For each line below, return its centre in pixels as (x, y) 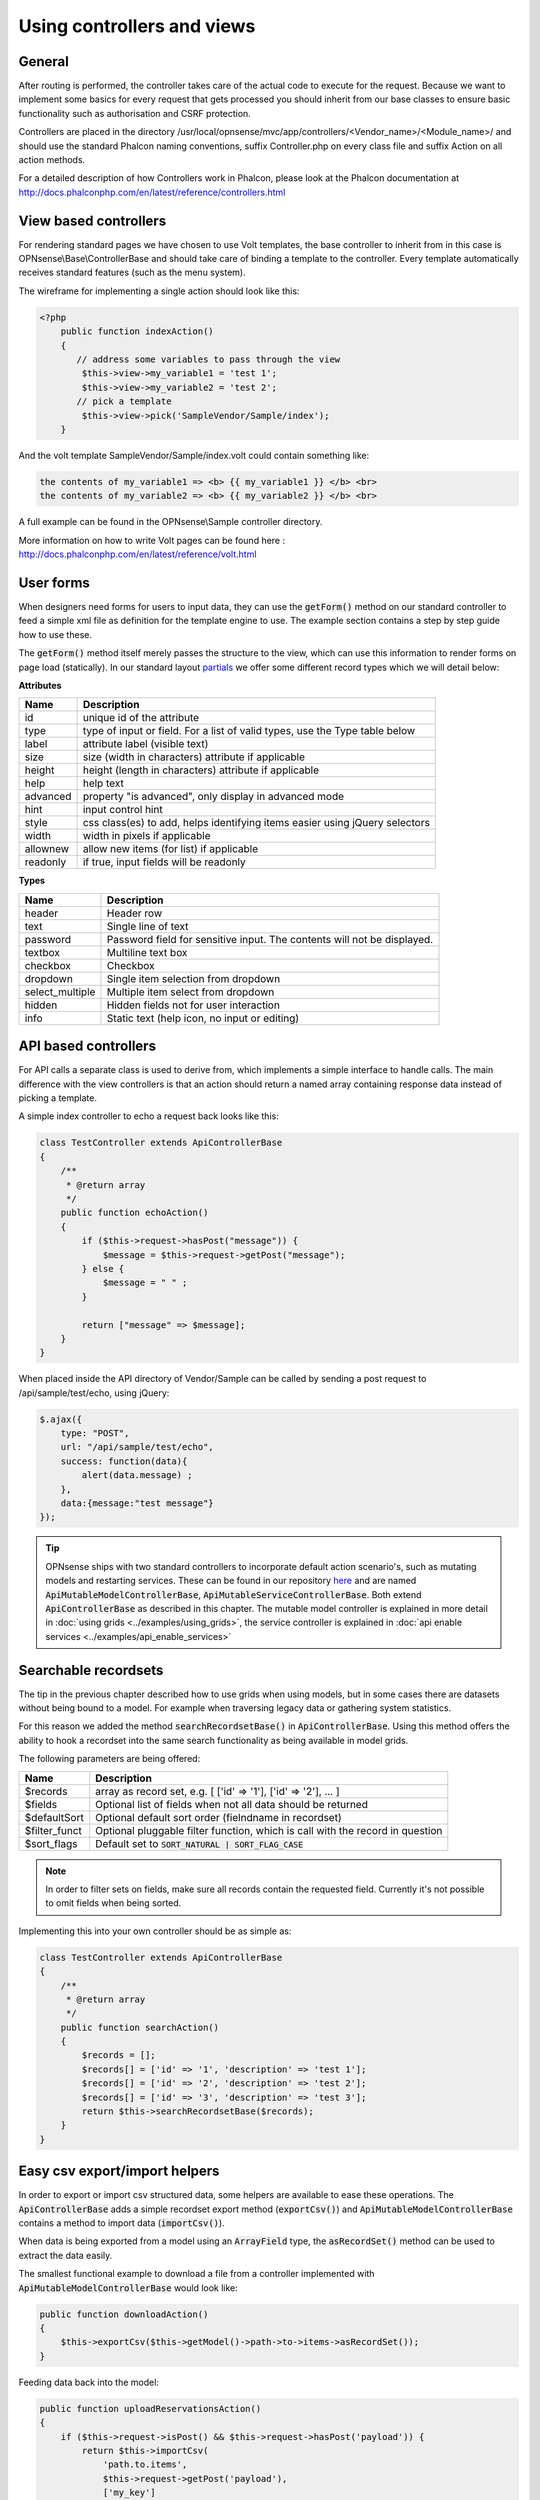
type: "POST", (95, 1433)
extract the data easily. (65, 2255)
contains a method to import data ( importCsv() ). (121, 2223)
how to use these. (55, 634)
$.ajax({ (61, 1419)
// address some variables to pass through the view (208, 359)
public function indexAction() (137, 331)
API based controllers (87, 1046)
